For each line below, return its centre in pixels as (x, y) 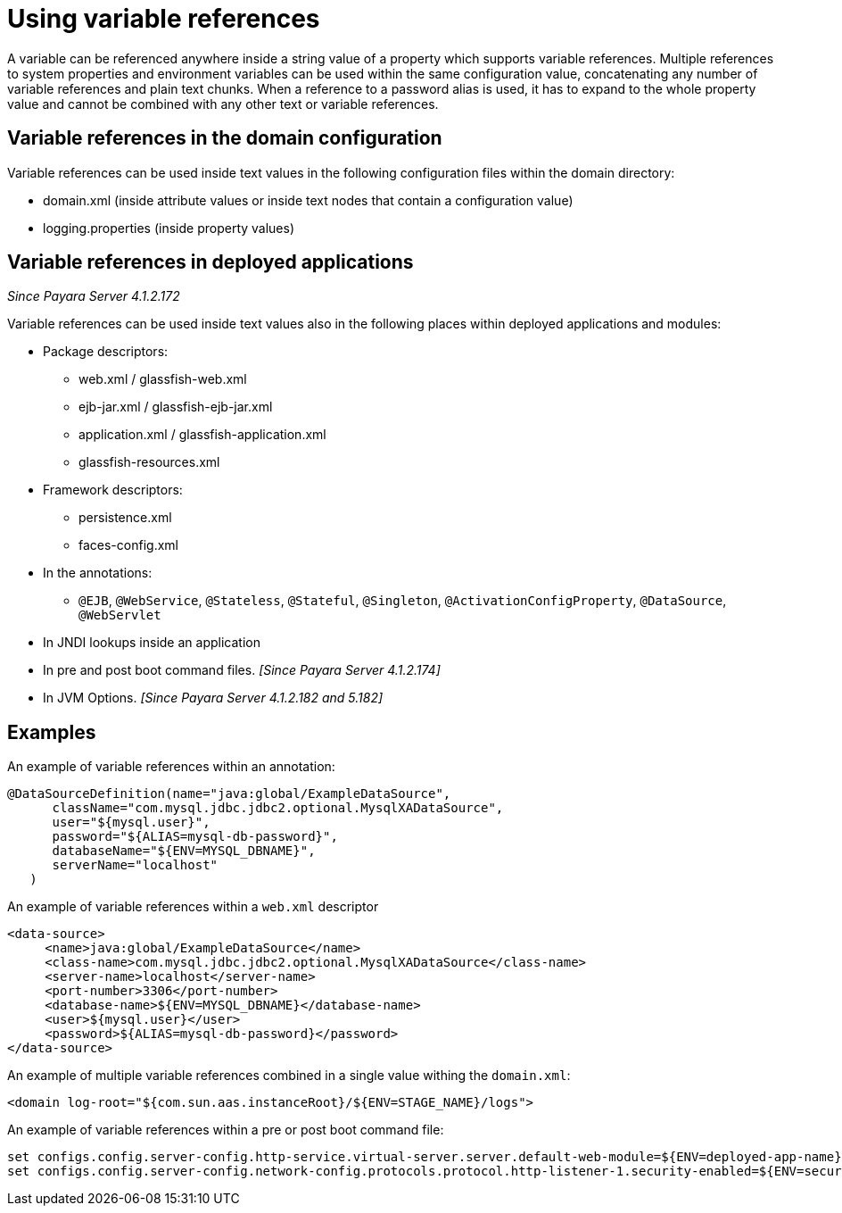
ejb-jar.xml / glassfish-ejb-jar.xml (176, 407)
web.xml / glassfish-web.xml (163, 379)
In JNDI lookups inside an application (152, 643)
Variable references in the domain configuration (225, 138)
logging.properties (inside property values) (169, 228)
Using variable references (164, 19)
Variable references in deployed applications (210, 262)
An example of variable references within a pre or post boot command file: (226, 1130)
